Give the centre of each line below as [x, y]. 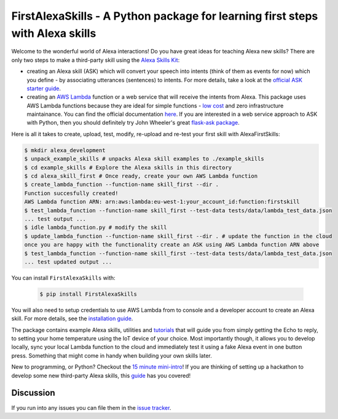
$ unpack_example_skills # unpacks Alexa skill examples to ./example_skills [144, 159]
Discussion [33, 393]
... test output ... [55, 219]
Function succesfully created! [72, 193]
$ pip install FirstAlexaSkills [88, 294]
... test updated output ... [68, 262]
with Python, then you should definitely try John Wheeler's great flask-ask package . [133, 123]
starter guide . [44, 88]
